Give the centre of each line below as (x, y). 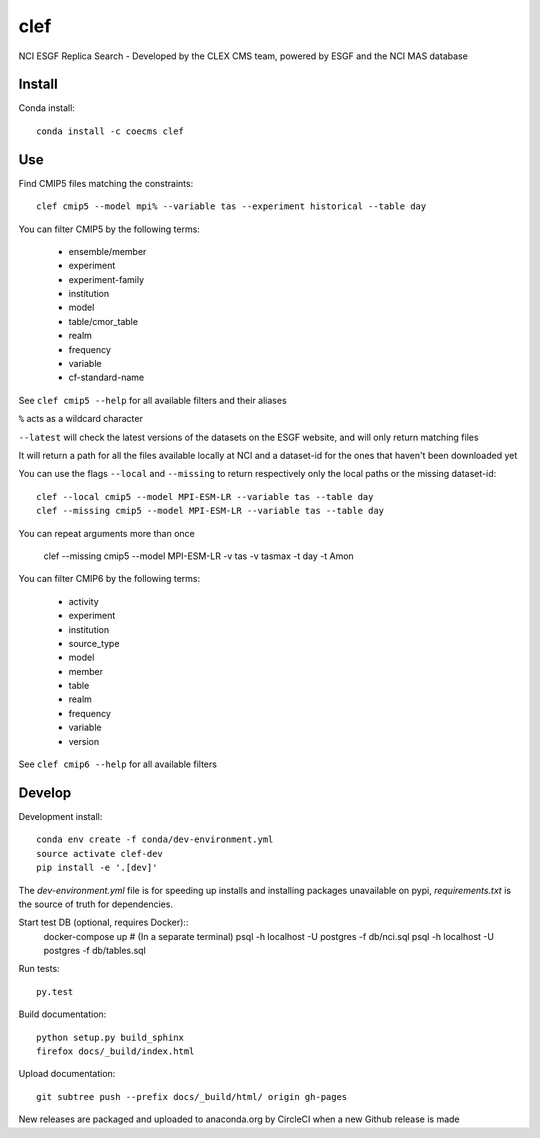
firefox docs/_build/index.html (115, 1051)
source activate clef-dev (100, 853)
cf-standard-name (106, 377)
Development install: (60, 816)
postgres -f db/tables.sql (95, 951)
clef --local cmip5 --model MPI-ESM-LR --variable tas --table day (205, 496)
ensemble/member (107, 251)
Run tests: (39, 969)
